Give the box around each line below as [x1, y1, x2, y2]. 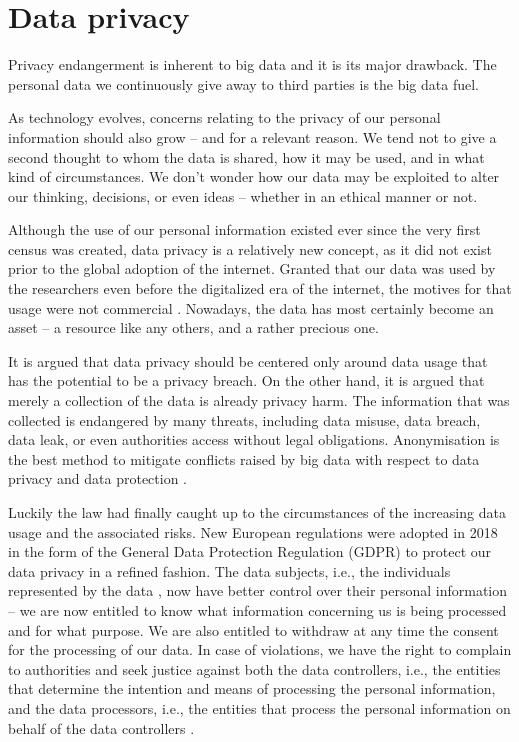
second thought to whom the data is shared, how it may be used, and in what [8, 146, 485, 167]
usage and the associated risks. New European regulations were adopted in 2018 [8, 521, 498, 542]
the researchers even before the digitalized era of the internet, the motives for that [8, 278, 512, 299]
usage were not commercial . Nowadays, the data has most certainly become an [8, 297, 494, 318]
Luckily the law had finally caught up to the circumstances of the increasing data [8, 502, 506, 522]
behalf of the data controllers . [8, 717, 195, 738]
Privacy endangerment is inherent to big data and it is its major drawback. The [8, 54, 497, 75]
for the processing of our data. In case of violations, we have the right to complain [8, 639, 512, 660]
